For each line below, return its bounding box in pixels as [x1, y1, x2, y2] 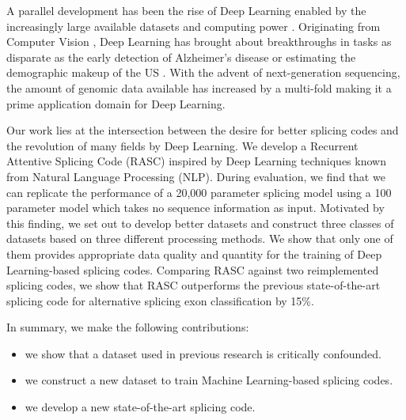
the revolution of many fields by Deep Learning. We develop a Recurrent [6, 137, 359, 153]
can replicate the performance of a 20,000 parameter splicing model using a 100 [6, 184, 392, 200]
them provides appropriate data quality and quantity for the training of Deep [6, 245, 382, 262]
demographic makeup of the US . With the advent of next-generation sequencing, [6, 64, 400, 81]
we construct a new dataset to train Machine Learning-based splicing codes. [25, 372, 393, 388]
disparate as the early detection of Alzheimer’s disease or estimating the [6, 48, 356, 65]
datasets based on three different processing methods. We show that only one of [6, 230, 393, 247]
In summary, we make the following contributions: [6, 319, 249, 335]
